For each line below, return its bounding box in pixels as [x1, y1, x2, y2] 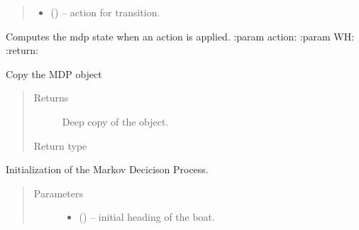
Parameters [33, 185, 83, 200]
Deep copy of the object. [62, 114, 169, 128]
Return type [33, 138, 87, 153]
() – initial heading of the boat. [79, 209, 215, 224]
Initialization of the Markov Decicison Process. [6, 162, 209, 177]
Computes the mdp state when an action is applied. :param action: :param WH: [6, 28, 355, 43]
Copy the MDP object [6, 66, 102, 81]
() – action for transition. [50, 5, 160, 19]
